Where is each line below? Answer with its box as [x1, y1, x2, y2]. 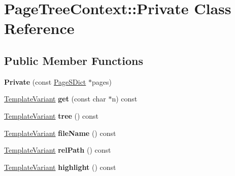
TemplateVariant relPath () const [4, 145, 111, 155]
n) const [112, 93, 138, 104]
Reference [4, 18, 75, 39]
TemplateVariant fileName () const [4, 127, 116, 138]
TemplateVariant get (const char [4, 93, 106, 104]
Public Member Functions [4, 52, 143, 68]
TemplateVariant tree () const [4, 110, 99, 121]
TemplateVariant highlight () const [4, 161, 116, 172]
